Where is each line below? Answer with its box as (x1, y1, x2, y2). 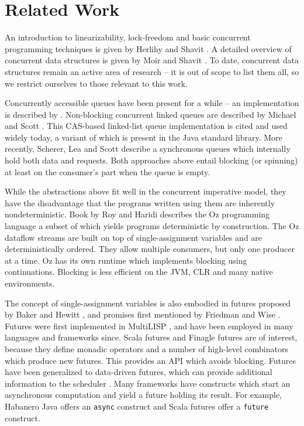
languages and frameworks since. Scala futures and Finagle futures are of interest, (5, 331, 298, 343)
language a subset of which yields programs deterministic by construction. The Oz (5, 220, 299, 232)
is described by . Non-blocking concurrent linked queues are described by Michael (5, 108, 296, 120)
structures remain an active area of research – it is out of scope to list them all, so (5, 65, 299, 77)
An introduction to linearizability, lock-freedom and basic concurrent (5, 31, 251, 43)
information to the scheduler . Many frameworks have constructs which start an (5, 377, 291, 389)
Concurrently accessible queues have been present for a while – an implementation (5, 97, 299, 109)
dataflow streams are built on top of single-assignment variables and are (5, 231, 262, 243)
